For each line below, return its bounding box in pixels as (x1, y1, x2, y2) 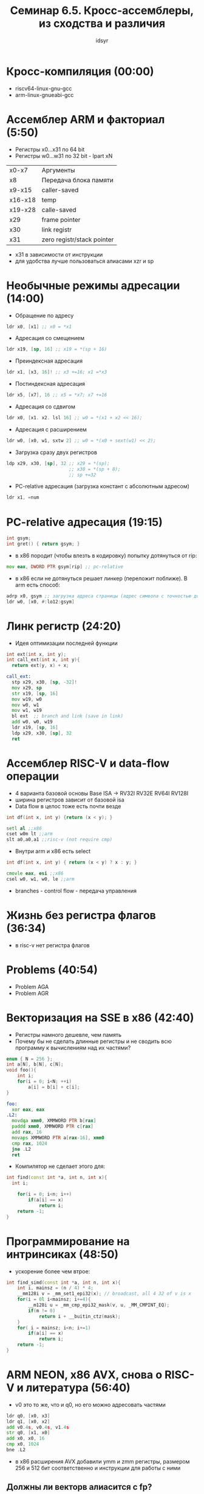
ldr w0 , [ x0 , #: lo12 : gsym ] (6, 599, 75, 605)
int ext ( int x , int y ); (6, 651, 67, 657)
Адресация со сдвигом (15, 403, 76, 410)
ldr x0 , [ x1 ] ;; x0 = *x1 (6, 324, 72, 330)
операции (6, 769, 59, 783)
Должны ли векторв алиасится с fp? (6, 1482, 152, 1492)
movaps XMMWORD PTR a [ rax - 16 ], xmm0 (12, 1134, 104, 1140)
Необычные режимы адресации (6, 279, 180, 293)
